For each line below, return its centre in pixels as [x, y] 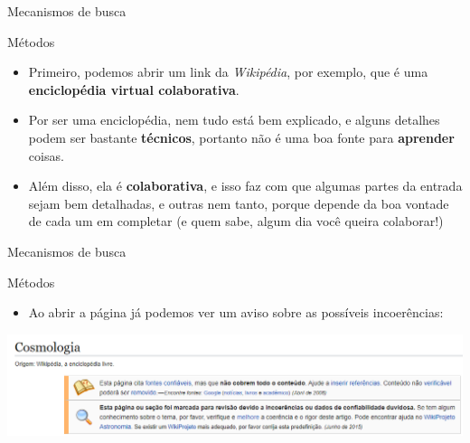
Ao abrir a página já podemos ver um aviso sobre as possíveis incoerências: [236, 312]
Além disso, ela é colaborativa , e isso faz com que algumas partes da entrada [245, 186]
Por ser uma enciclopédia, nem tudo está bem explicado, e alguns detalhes [234, 120]
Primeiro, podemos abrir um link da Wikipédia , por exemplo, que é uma [228, 72]
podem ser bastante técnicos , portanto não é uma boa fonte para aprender [241, 137]
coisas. [46, 155]
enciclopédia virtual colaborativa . [134, 89]
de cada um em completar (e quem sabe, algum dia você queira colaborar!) [236, 221]
